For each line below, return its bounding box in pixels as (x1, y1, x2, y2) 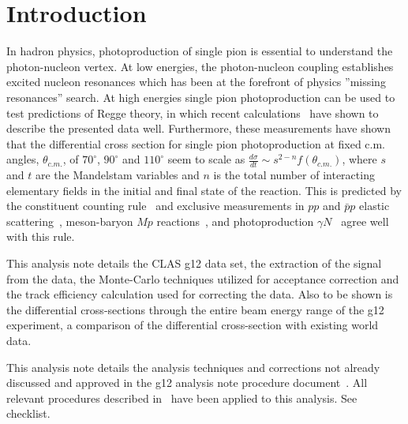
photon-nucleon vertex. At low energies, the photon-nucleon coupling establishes (6, 58, 394, 74)
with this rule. (6, 228, 75, 245)
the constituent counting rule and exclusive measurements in (6, 197, 305, 214)
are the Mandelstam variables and (35, 167, 200, 183)
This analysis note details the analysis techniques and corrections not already (6, 358, 380, 375)
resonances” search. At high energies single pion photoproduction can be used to (6, 88, 395, 105)
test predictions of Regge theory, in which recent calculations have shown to (6, 104, 379, 121)
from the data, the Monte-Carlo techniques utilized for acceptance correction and (6, 270, 399, 287)
